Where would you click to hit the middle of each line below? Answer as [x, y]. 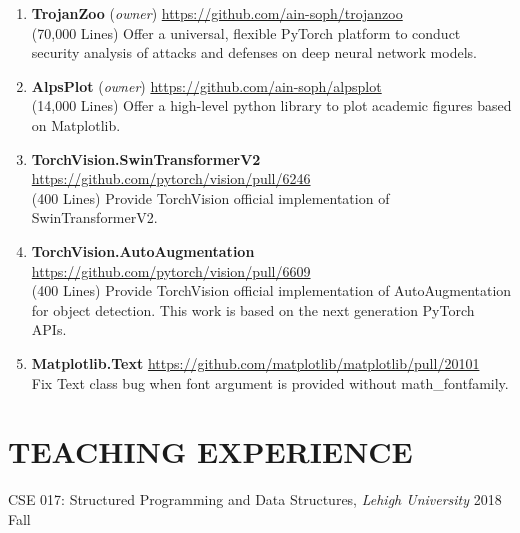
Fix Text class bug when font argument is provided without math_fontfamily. [270, 382]
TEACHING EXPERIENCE [210, 451]
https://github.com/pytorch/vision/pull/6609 [171, 270]
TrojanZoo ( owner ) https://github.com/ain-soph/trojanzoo [217, 13]
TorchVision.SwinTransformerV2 [146, 158]
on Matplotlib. [76, 124]
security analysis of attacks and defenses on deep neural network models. [254, 52]
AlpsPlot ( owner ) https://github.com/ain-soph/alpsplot [206, 85]
